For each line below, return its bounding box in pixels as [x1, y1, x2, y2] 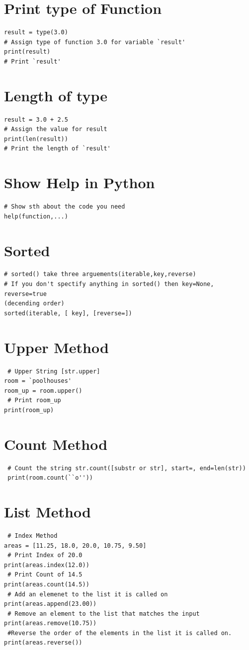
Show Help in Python [4, 172, 155, 193]
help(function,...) [4, 213, 68, 220]
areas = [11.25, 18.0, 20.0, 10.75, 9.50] [4, 542, 147, 549]
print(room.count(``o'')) [7, 474, 93, 482]
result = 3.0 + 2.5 [4, 116, 68, 123]
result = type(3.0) [4, 29, 68, 36]
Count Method [4, 433, 108, 454]
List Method [4, 502, 91, 521]
